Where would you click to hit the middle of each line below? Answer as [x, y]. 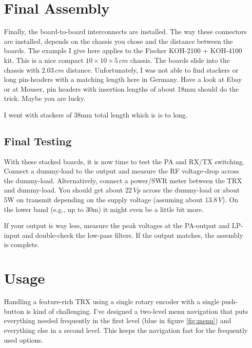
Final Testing [38, 141]
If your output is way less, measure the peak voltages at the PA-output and [117, 225]
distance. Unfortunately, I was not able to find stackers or [152, 69]
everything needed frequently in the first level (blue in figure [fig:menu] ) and [118, 320]
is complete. [22, 244]
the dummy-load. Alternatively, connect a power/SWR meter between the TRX [123, 180]
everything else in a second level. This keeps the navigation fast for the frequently [126, 330]
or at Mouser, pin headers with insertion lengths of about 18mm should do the [121, 88]
